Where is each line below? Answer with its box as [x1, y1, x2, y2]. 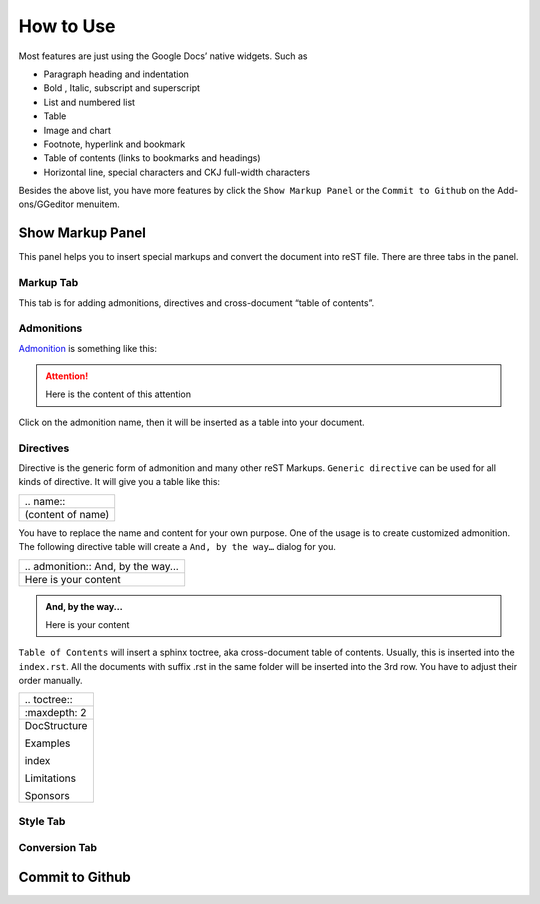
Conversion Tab [18, 841, 98, 855]
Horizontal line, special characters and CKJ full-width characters [43, 166, 310, 178]
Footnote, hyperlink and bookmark [43, 138, 186, 150]
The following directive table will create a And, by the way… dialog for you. [18, 541, 337, 553]
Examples [24, 736, 71, 750]
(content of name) [24, 507, 110, 521]
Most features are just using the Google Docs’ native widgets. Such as [18, 50, 308, 62]
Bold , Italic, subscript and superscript [43, 82, 200, 94]
